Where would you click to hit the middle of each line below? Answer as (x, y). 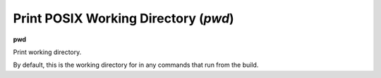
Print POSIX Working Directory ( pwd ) (123, 18)
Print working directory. (47, 52)
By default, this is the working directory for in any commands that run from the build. (136, 65)
